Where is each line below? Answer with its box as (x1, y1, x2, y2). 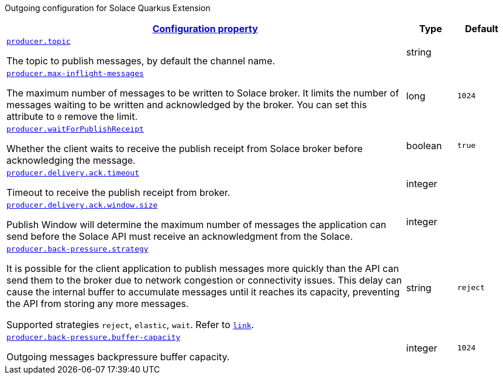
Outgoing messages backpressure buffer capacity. (6, 351, 230, 363)
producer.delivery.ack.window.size (6, 201, 158, 209)
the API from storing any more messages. (6, 298, 189, 309)
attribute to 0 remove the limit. (6, 111, 138, 122)
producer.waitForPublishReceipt (6, 125, 144, 133)
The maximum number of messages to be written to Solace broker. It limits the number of (6, 87, 399, 99)
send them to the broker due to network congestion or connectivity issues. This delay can (6, 274, 402, 286)
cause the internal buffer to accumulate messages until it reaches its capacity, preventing (6, 286, 400, 298)
